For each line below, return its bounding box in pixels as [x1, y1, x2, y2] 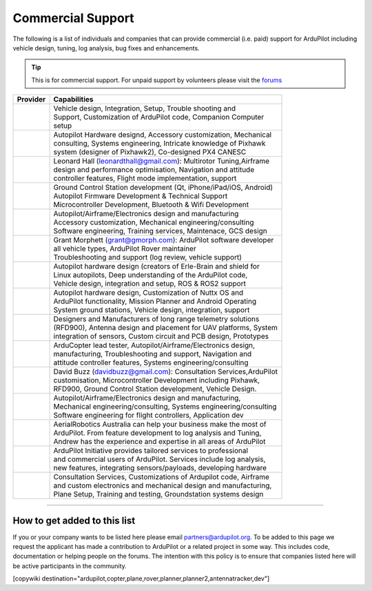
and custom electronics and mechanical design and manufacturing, [53, 481, 272, 490]
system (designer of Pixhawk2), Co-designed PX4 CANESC [53, 147, 247, 157]
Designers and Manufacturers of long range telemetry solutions [53, 314, 260, 324]
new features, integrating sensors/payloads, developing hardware [53, 463, 267, 473]
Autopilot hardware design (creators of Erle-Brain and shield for [53, 262, 260, 271]
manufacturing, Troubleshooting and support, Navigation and [53, 349, 252, 359]
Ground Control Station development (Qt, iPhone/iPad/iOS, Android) [53, 183, 273, 193]
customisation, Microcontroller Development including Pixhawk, [53, 376, 260, 385]
